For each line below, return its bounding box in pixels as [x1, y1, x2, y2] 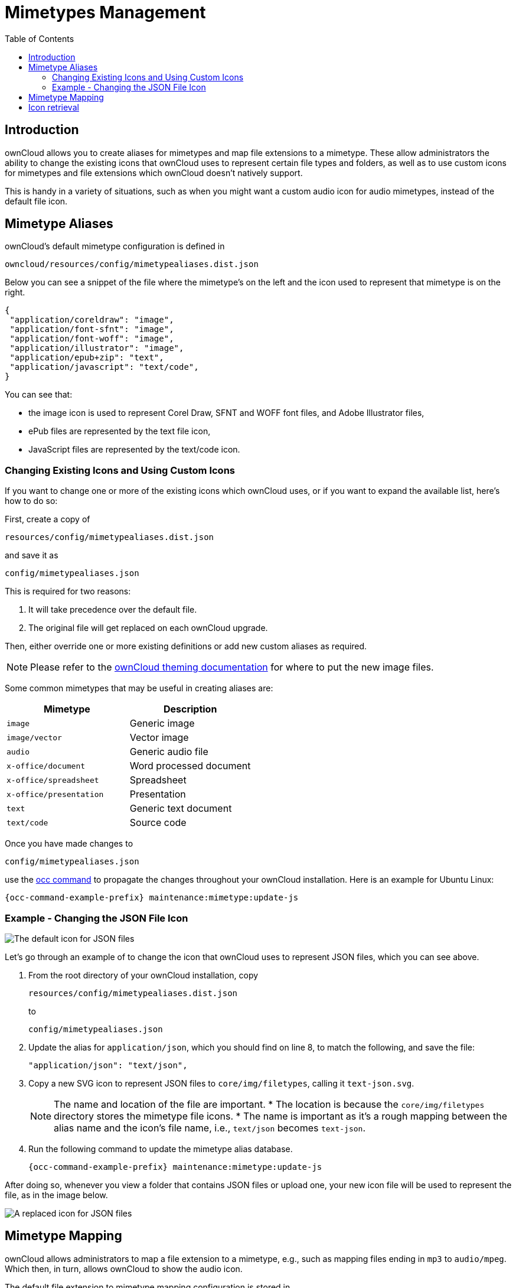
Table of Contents [5, 33, 74, 44]
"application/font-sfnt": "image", [9, 324, 174, 334]
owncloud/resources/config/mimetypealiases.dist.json [5, 259, 259, 269]
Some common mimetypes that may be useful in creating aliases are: [5, 683, 273, 694]
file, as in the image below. [5, 1189, 108, 1200]
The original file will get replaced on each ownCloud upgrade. [28, 623, 268, 633]
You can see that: [5, 389, 73, 400]
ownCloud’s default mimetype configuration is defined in [5, 241, 225, 252]
